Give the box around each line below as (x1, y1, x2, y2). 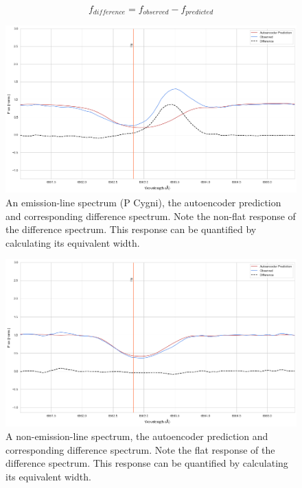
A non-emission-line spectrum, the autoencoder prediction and (5, 429, 268, 443)
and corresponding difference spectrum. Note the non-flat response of (5, 208, 296, 223)
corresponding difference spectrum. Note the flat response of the (5, 442, 275, 456)
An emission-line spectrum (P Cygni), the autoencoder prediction (5, 195, 281, 210)
